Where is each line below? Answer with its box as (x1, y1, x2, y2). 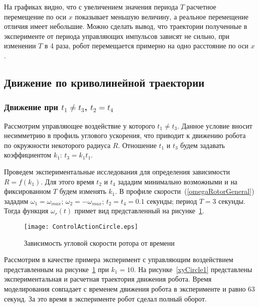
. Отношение (118, 140, 157, 150)
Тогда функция (4, 205, 48, 216)
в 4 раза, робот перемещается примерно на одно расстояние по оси (44, 40, 249, 51)
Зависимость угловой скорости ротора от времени (24, 237, 175, 248)
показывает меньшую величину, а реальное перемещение (75, 11, 249, 21)
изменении (4, 40, 36, 51)
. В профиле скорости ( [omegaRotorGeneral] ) (115, 186, 255, 196)
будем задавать (180, 140, 225, 150)
